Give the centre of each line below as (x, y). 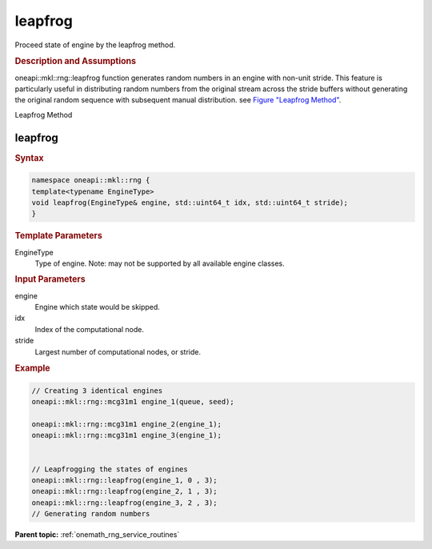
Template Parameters (59, 236)
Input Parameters (50, 279)
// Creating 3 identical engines (97, 391)
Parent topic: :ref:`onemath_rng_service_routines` (97, 535)
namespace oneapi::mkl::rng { (91, 180)
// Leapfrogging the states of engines (110, 469)
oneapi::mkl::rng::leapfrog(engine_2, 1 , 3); (124, 491)
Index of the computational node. (89, 329)
